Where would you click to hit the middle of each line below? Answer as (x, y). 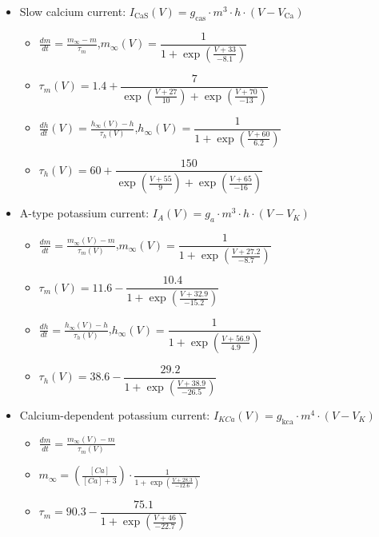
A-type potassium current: (84, 213)
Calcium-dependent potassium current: (115, 414)
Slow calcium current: (73, 11)
